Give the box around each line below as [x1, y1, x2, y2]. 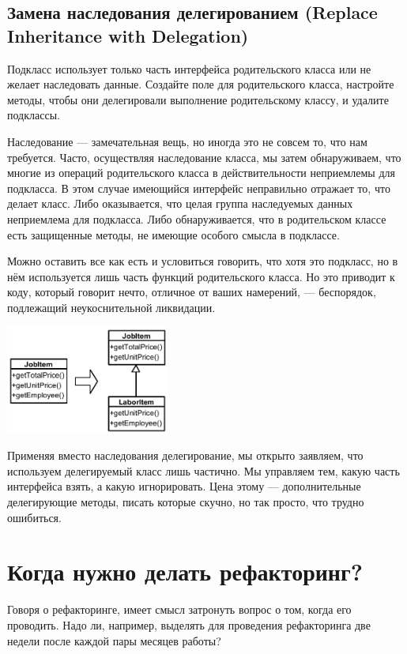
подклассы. [7, 107, 60, 123]
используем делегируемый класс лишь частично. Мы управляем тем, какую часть [7, 462, 400, 479]
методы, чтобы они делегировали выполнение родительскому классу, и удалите [7, 91, 389, 107]
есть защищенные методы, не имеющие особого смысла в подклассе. [7, 226, 340, 242]
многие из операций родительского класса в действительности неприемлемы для [7, 164, 395, 181]
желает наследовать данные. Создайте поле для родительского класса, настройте [7, 76, 394, 92]
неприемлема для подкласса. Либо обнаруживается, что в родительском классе [7, 210, 386, 227]
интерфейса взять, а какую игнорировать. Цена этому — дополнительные [7, 478, 361, 494]
